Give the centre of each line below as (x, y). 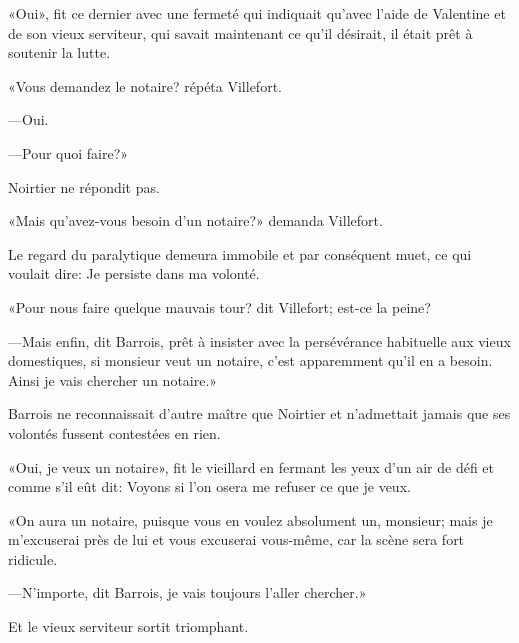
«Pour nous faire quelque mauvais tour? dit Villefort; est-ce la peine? (219, 306)
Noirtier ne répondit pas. (84, 186)
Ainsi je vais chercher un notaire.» (113, 379)
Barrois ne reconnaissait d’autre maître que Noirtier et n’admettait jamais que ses (259, 413)
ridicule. (33, 558)
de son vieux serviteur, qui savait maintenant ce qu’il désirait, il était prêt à (240, 32)
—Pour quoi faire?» (68, 152)
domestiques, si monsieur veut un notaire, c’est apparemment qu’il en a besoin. (250, 360)
